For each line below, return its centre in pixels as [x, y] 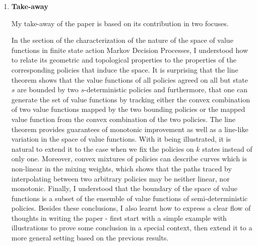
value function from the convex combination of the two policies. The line [123, 119]
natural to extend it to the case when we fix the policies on [103, 148]
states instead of [227, 148]
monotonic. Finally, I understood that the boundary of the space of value [124, 188]
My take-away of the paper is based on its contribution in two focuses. [120, 23]
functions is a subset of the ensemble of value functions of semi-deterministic [130, 198]
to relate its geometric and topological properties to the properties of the [124, 60]
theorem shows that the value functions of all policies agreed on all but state [130, 79]
